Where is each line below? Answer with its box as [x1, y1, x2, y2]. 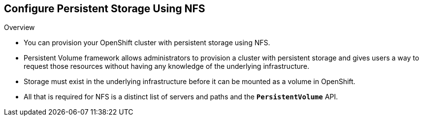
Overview [4, 23, 35, 32]
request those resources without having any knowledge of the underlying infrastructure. [24, 62, 309, 71]
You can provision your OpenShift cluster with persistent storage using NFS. [24, 38, 270, 47]
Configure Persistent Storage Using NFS [4, 2, 205, 15]
